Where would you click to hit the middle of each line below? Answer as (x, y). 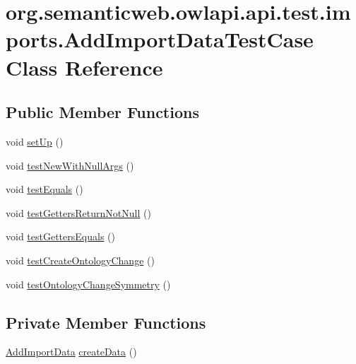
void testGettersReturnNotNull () (78, 212)
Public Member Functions (102, 112)
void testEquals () (44, 189)
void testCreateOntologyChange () (80, 260)
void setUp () (35, 141)
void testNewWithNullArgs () (70, 165)
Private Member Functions (106, 322)
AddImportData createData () (71, 352)
